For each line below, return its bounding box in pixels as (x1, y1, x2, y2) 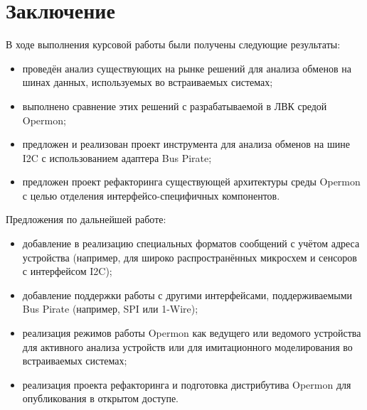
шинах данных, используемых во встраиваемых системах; (22, 75, 273, 90)
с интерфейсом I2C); (22, 264, 112, 279)
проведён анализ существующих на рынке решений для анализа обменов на (22, 60, 351, 75)
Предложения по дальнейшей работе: (6, 212, 166, 227)
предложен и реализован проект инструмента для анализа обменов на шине (22, 136, 350, 151)
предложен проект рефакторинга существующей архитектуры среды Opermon (22, 174, 361, 189)
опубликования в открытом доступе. (22, 391, 179, 406)
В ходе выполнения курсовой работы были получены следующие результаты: (6, 37, 341, 52)
